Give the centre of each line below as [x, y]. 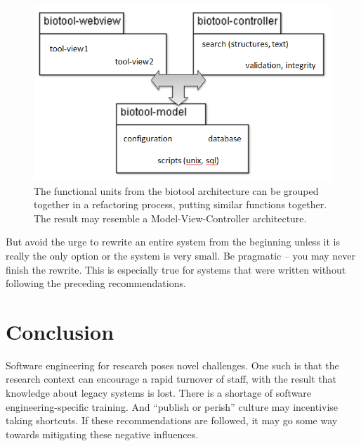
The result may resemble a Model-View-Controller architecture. [170, 218]
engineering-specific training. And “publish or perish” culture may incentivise [172, 406]
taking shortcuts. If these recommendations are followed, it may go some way [172, 420]
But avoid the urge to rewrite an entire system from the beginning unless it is [173, 242]
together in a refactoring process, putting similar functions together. [180, 204]
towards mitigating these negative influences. [102, 434]
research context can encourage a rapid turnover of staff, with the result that [171, 379]
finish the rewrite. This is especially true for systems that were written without [176, 269]
